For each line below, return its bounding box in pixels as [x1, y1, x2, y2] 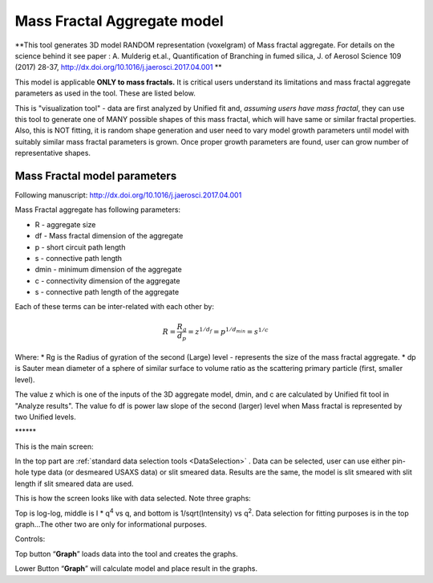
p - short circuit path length [34, 242, 126, 252]
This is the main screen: [14, 442, 94, 451]
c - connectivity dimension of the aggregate [34, 275, 180, 285]
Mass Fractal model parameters [14, 169, 177, 182]
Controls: [14, 534, 46, 544]
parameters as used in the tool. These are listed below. [14, 88, 196, 98]
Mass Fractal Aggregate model [14, 12, 224, 30]
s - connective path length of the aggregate [34, 287, 180, 297]
